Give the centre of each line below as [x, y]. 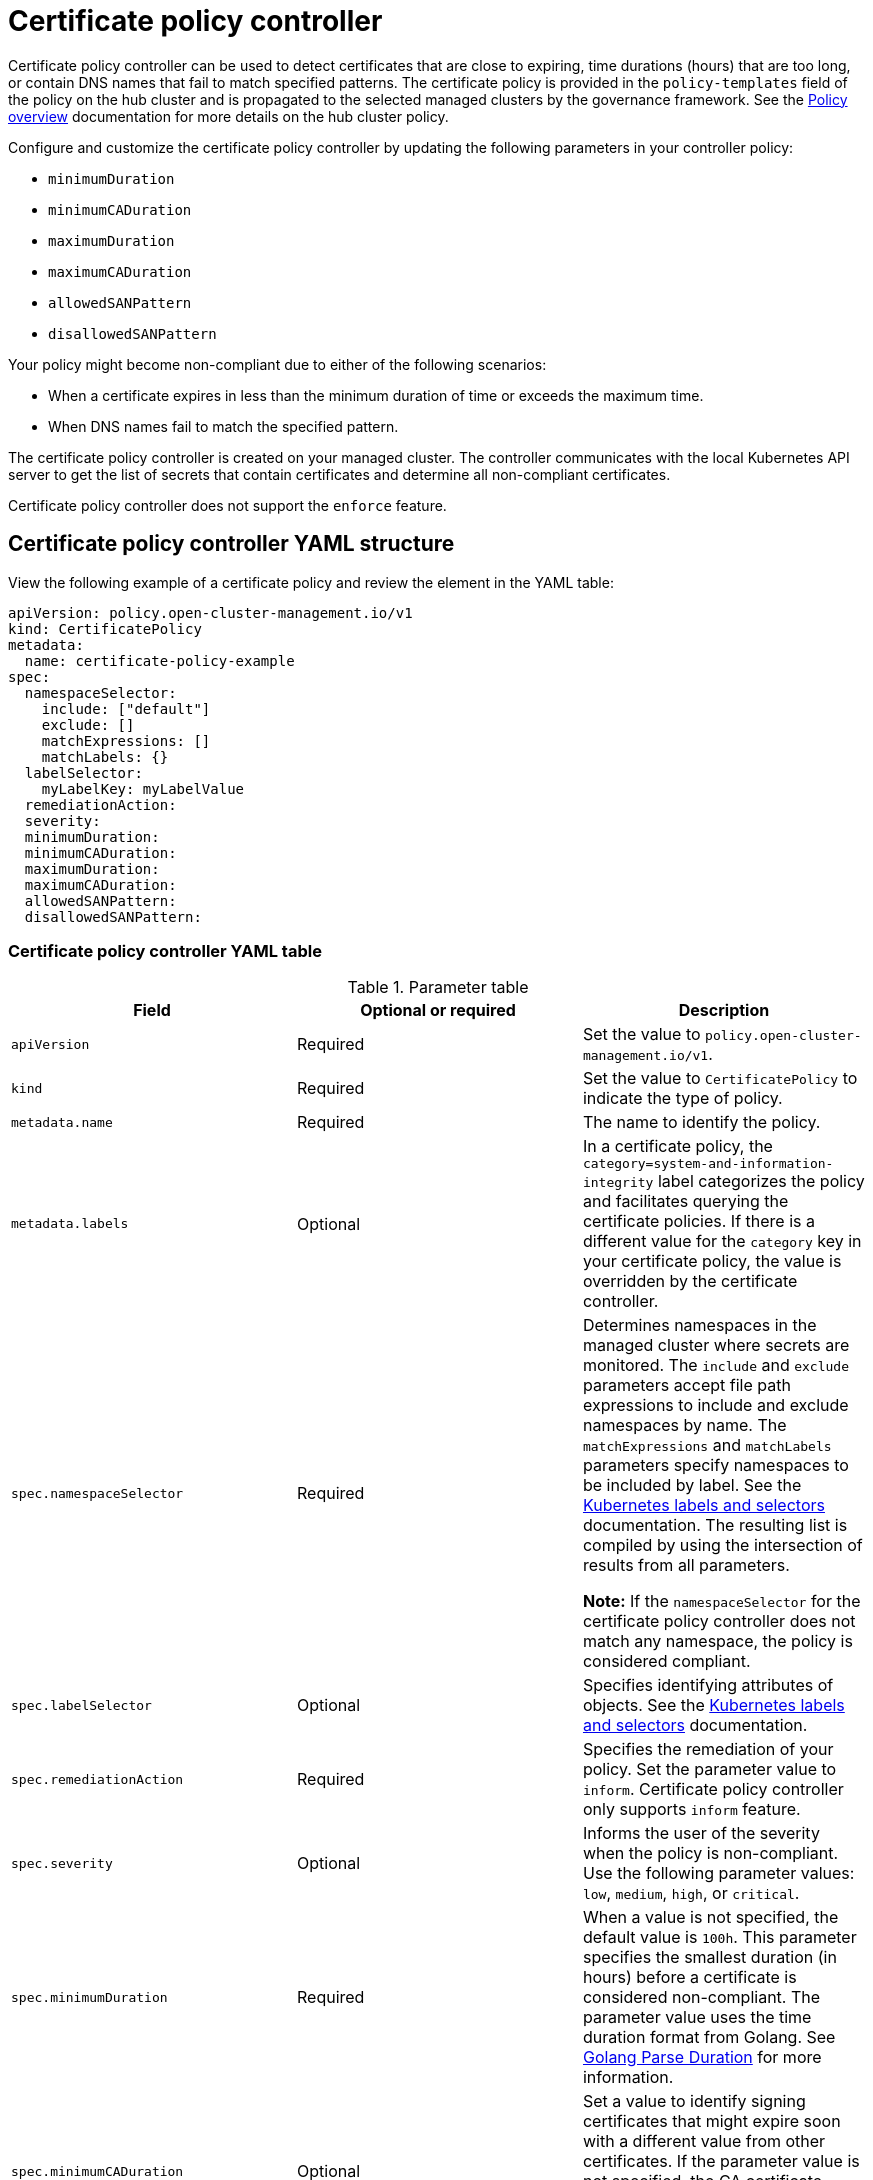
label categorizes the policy [761, 1181]
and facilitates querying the [685, 1201]
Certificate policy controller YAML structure [231, 544]
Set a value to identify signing [694, 2101]
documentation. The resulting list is [715, 1525]
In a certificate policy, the [677, 1146]
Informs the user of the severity [701, 1833]
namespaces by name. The [684, 1425]
